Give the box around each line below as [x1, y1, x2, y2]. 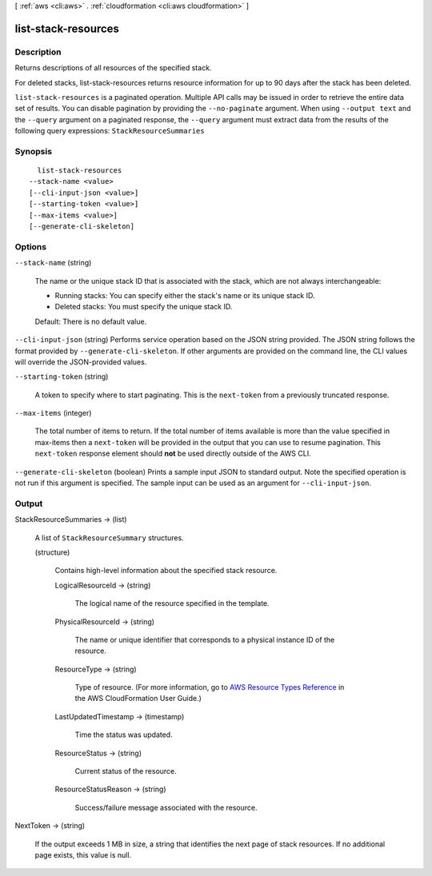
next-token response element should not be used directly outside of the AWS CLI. [34, 448, 311, 459]
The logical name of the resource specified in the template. [74, 599, 270, 608]
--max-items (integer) [14, 408, 92, 418]
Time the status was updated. [74, 730, 173, 739]
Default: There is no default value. [34, 317, 147, 326]
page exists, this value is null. [34, 850, 132, 859]
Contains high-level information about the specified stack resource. [54, 566, 278, 575]
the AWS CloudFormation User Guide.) [74, 694, 202, 703]
